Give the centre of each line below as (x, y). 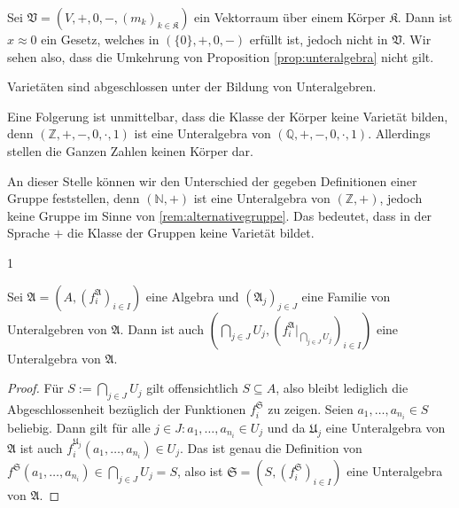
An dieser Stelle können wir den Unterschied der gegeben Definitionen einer (212, 180)
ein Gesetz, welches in (100, 39)
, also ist (200, 470)
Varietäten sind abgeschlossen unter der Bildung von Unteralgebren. (192, 86)
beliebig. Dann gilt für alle (79, 428)
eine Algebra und (192, 296)
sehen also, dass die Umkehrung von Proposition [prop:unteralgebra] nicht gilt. (221, 56)
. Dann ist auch (162, 328)
